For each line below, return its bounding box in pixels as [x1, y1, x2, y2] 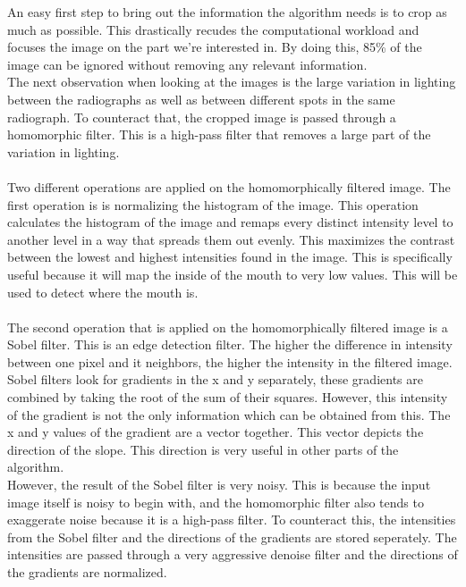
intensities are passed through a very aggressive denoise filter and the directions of [7, 545, 458, 564]
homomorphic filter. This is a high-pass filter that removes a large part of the [7, 125, 431, 144]
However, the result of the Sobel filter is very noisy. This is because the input [7, 475, 431, 494]
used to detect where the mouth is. [7, 282, 199, 301]
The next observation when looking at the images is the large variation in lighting [7, 72, 456, 91]
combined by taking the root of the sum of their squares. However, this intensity [7, 388, 448, 407]
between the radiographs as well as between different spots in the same [7, 89, 395, 108]
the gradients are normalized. [7, 563, 167, 581]
